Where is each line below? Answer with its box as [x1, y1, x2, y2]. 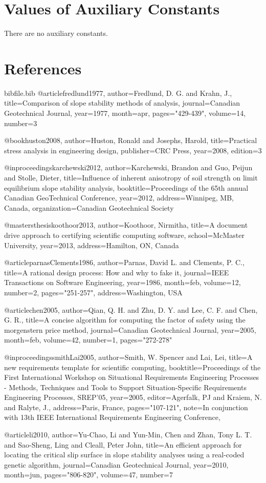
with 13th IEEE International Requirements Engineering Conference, [4, 412, 220, 422]
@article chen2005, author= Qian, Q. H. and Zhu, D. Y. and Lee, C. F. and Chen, [4, 304, 258, 315]
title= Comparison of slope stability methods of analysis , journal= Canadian [4, 97, 240, 108]
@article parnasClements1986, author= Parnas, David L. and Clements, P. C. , [4, 257, 245, 268]
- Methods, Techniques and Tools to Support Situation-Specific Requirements [4, 381, 247, 392]
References [4, 57, 82, 78]
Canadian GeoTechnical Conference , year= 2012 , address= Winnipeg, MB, [4, 192, 234, 203]
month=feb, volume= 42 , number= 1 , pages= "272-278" [4, 334, 172, 345]
